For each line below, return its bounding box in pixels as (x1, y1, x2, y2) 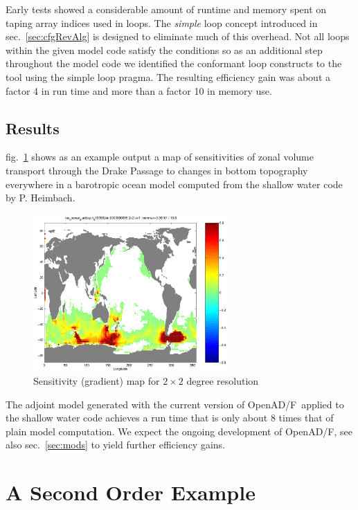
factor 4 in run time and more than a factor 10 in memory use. (6, 83, 272, 98)
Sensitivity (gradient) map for (33, 374, 160, 388)
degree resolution (186, 374, 259, 388)
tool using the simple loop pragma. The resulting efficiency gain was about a (6, 69, 330, 84)
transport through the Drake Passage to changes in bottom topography (6, 163, 308, 177)
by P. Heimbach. (6, 190, 75, 205)
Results (6, 117, 60, 138)
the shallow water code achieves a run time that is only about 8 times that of (6, 410, 334, 425)
